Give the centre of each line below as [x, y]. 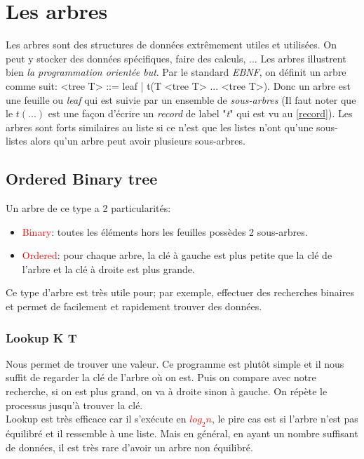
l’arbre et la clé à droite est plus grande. [108, 268]
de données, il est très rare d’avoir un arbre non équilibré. [129, 447]
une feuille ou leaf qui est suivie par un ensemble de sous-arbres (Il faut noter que [181, 99]
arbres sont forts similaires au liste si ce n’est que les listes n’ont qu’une [160, 127]
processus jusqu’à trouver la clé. [74, 405]
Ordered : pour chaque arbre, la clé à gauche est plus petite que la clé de [177, 255]
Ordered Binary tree [82, 179]
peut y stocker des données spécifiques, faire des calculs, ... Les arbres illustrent [176, 58]
